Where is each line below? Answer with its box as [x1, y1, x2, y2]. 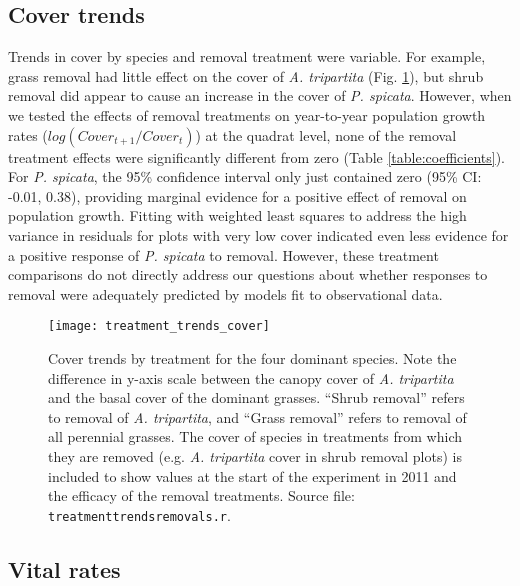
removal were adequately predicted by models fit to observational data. [8, 283, 443, 304]
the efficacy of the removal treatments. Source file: [48, 485, 355, 506]
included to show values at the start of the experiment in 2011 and [48, 465, 457, 486]
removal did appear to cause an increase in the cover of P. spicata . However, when [8, 85, 512, 106]
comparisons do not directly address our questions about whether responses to [8, 264, 488, 285]
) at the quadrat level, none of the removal [195, 124, 457, 145]
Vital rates [8, 553, 121, 584]
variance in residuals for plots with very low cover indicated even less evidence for [8, 224, 509, 245]
